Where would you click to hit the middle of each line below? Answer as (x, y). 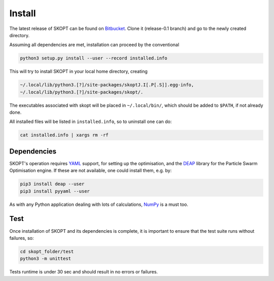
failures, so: (22, 238)
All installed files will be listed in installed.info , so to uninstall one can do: (91, 121)
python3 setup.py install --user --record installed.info (94, 58)
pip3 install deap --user (52, 184)
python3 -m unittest (45, 259)
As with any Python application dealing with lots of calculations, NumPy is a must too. (99, 204)
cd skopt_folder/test (47, 251)
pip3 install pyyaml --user (55, 191)
